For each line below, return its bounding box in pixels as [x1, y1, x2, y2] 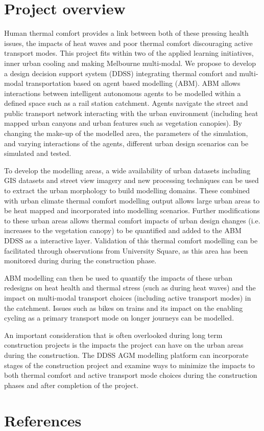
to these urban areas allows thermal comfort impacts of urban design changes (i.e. [4, 215, 260, 225]
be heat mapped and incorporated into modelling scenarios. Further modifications [4, 205, 260, 216]
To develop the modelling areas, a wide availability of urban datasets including [4, 165, 251, 175]
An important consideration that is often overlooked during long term [4, 329, 223, 340]
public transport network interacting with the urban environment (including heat [4, 107, 258, 118]
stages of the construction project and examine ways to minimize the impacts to [4, 359, 255, 370]
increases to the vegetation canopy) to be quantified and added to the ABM [4, 225, 242, 236]
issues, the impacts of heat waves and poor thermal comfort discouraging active [4, 37, 253, 48]
